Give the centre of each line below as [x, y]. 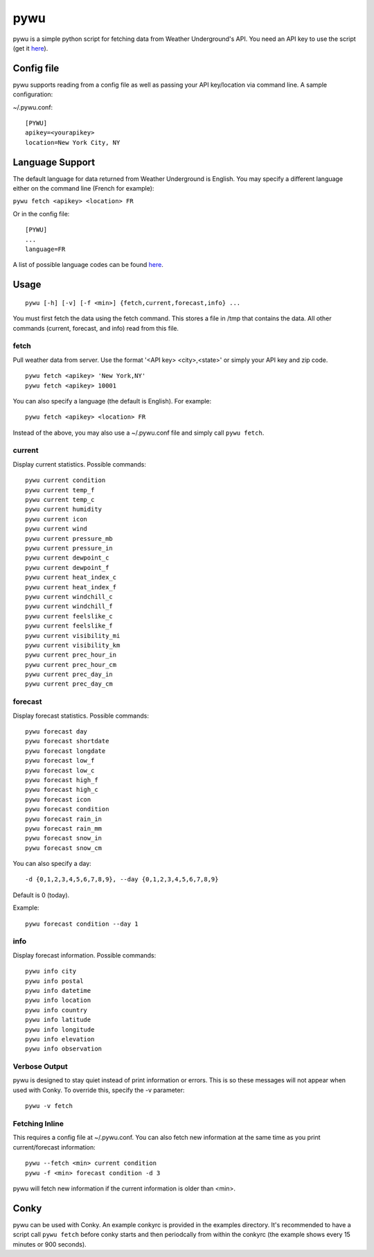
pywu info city [51, 971]
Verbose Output [41, 1066]
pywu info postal [54, 981]
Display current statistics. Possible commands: [80, 464]
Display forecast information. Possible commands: [84, 955]
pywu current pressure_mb [69, 538]
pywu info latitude [58, 1020]
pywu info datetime [58, 990]
